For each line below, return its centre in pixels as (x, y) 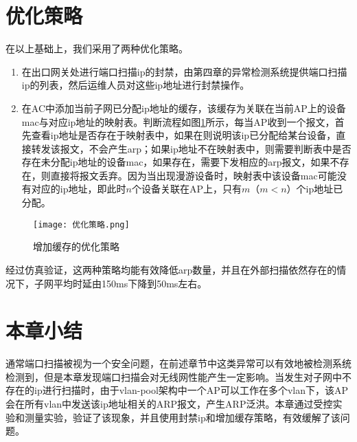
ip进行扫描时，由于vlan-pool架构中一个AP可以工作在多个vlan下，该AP (191, 390)
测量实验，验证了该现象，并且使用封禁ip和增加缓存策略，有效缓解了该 (182, 417)
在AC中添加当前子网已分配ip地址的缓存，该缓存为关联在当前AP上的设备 (184, 108)
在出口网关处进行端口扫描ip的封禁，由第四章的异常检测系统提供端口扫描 (184, 71)
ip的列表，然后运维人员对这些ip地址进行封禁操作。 (136, 85)
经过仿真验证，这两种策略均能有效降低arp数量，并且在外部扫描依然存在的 (171, 269)
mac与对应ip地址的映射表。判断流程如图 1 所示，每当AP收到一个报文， (178, 121)
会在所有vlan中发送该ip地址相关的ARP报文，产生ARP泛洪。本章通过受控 (169, 404)
